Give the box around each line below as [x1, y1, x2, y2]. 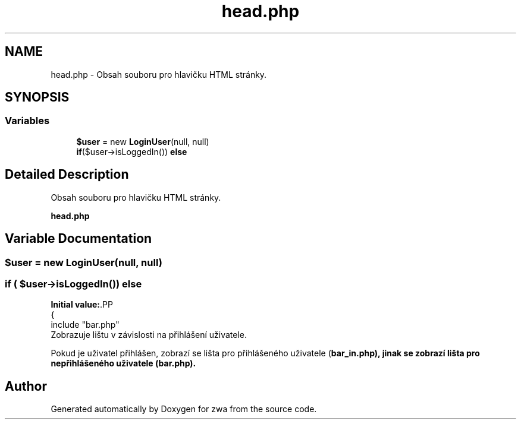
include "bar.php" [51, 319, 120, 330]
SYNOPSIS [5, 90, 70, 105]
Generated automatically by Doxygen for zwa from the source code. [51, 404, 317, 414]
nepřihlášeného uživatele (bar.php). [51, 358, 196, 369]
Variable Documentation [5, 231, 152, 246]
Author [5, 378, 47, 394]
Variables [5, 115, 50, 127]
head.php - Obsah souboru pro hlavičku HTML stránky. [51, 69, 267, 80]
